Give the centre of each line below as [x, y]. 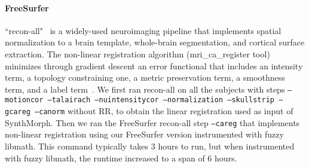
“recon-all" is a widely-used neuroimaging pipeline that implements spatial [143, 30]
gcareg [18, 112]
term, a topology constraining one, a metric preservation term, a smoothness [145, 77]
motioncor [24, 100]
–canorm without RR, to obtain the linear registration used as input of [164, 111]
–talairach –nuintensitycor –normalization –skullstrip [161, 100]
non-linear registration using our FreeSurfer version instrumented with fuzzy [144, 134]
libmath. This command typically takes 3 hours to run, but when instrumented [150, 146]
